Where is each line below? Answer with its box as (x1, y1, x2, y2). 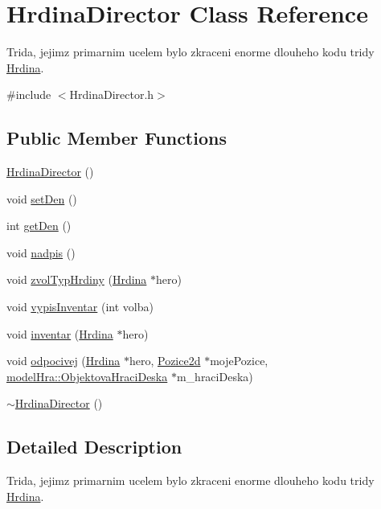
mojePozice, (210, 352, 268, 369)
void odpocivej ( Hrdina (6, 352, 121, 369)
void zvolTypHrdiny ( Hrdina (6, 271, 147, 288)
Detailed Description (6, 434, 182, 459)
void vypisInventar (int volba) (6, 298, 154, 315)
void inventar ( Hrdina (6, 325, 113, 342)
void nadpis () (6, 244, 76, 261)
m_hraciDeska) (176, 367, 253, 384)
